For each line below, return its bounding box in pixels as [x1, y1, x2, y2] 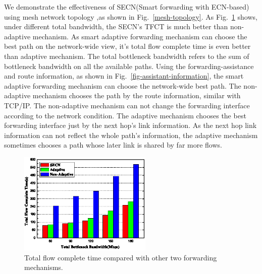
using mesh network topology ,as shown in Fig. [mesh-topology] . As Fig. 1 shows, [4, 11, 257, 22]
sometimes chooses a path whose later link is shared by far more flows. [4, 140, 222, 150]
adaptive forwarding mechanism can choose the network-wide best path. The [4, 80, 241, 91]
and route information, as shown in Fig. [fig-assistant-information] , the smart [4, 71, 244, 81]
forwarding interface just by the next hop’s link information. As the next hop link [4, 120, 257, 130]
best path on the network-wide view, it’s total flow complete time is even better [4, 41, 251, 51]
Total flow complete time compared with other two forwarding [24, 252, 217, 262]
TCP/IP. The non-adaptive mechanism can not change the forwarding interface [4, 100, 250, 110]
